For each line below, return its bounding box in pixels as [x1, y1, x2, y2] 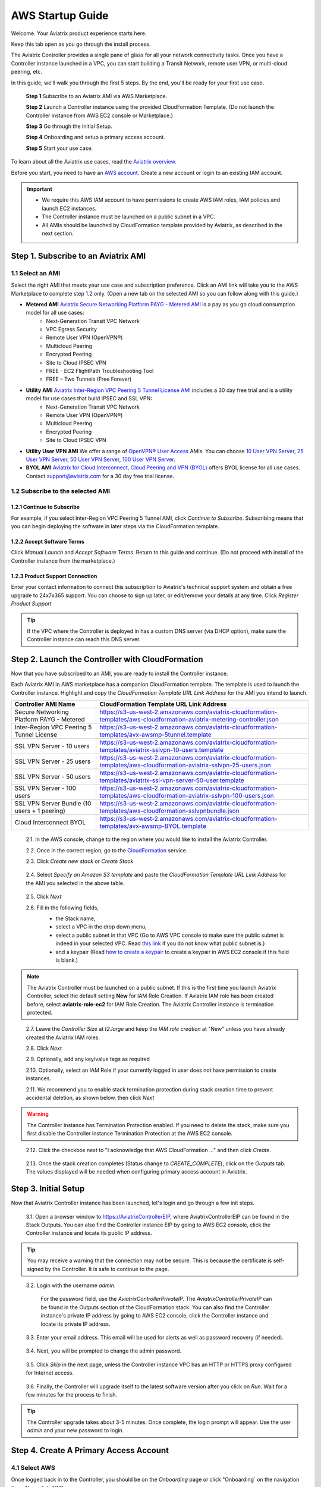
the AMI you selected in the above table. [26, 879, 125, 886]
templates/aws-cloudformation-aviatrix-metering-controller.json [99, 716, 279, 724]
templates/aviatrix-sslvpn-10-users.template [99, 746, 224, 754]
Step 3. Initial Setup [11, 1184, 85, 1194]
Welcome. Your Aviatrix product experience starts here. [11, 30, 147, 37]
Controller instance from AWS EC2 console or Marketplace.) [26, 112, 174, 119]
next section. [42, 230, 74, 237]
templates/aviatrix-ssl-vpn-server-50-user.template [99, 776, 245, 785]
